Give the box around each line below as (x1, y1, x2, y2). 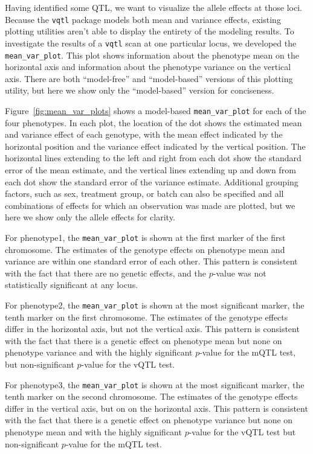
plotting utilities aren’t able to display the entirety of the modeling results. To (5, 25, 294, 37)
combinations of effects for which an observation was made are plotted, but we (5, 199, 295, 211)
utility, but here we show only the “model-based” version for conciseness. (5, 84, 274, 97)
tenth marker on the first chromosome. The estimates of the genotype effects (5, 310, 288, 323)
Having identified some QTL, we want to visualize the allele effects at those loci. (5, 1, 302, 13)
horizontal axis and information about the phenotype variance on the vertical (5, 60, 291, 73)
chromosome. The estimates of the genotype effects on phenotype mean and (5, 243, 285, 255)
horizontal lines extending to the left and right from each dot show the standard (5, 152, 302, 164)
